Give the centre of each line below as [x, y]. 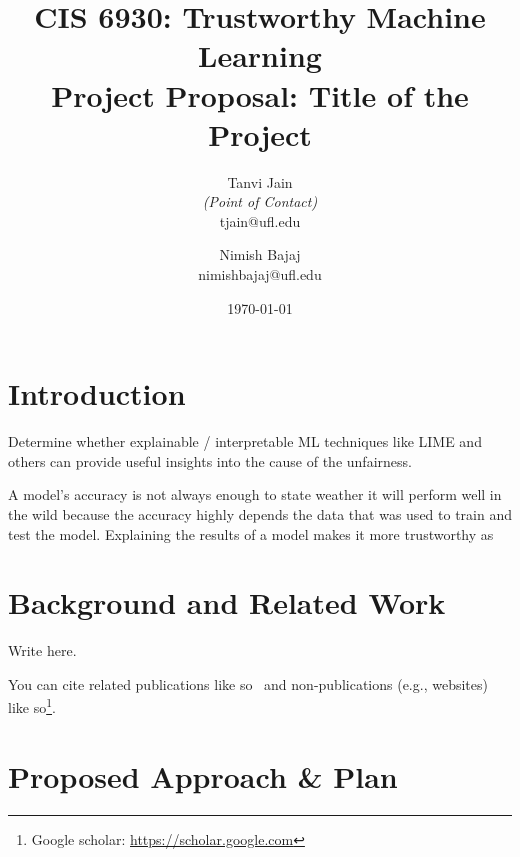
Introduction [97, 393]
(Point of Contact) [260, 201]
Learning [260, 55]
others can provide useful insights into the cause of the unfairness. [210, 460]
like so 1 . [32, 706]
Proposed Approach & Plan [203, 775]
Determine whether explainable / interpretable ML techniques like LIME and [245, 441]
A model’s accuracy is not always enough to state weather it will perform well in [255, 494]
